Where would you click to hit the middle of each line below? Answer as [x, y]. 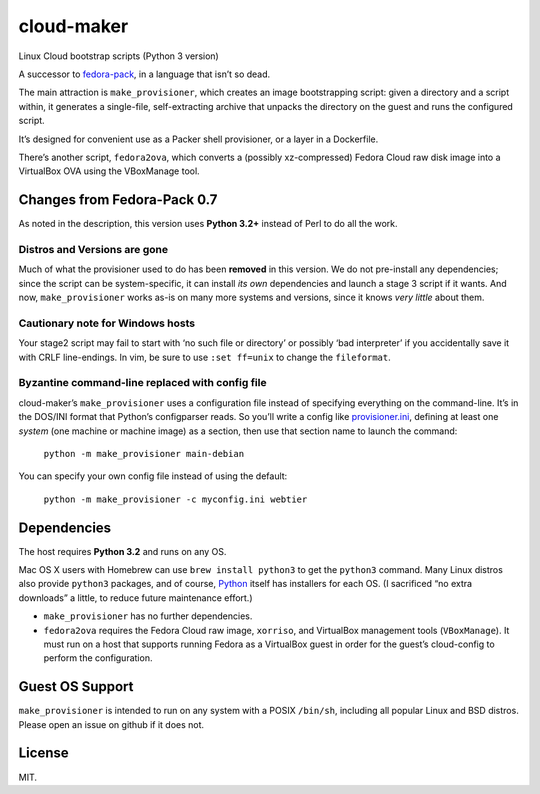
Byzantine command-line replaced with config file [142, 383]
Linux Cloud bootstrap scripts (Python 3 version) [118, 56]
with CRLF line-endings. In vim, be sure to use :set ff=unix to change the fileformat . [205, 357]
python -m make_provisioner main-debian [144, 453]
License [43, 753]
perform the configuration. [98, 658]
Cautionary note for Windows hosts [107, 323]
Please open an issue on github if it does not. [111, 724]
